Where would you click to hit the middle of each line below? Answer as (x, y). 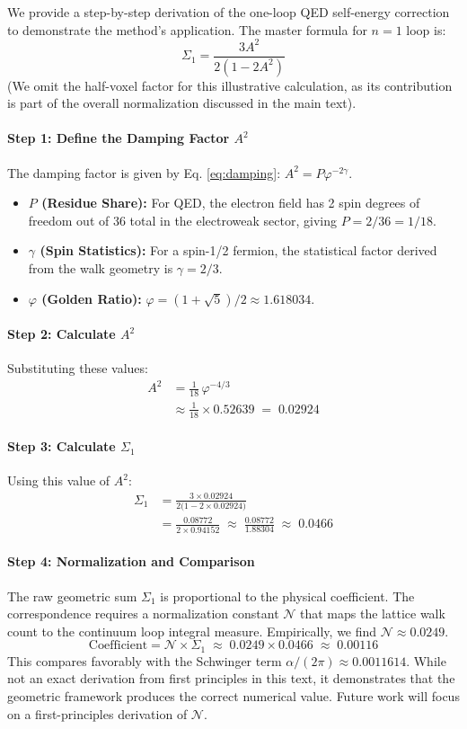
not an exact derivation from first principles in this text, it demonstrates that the (231, 678)
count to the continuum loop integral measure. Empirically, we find (192, 631)
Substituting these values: (78, 368)
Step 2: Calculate (62, 334)
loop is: (426, 29)
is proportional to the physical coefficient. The (287, 596)
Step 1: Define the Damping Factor (119, 138)
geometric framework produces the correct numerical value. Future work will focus (233, 696)
